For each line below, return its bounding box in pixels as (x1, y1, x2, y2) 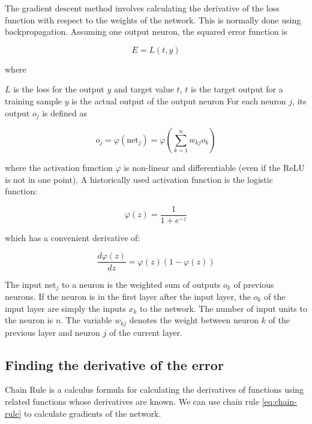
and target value (113, 83, 174, 95)
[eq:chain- (262, 395, 297, 407)
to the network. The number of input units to (139, 302, 307, 314)
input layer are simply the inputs (5, 302, 126, 314)
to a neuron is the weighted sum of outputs (62, 278, 221, 290)
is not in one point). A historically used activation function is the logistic (5, 173, 273, 185)
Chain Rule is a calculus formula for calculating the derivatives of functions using (5, 383, 304, 396)
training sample (5, 94, 62, 107)
